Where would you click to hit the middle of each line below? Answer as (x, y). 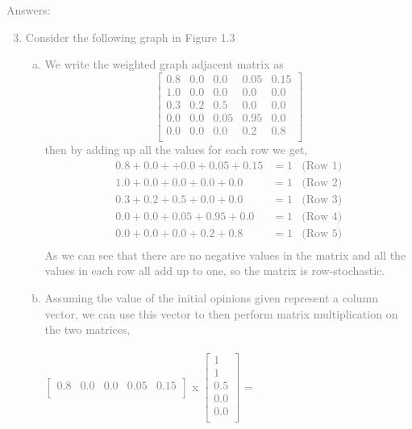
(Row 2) (322, 183)
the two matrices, (87, 329)
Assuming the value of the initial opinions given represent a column (211, 297)
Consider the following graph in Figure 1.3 (130, 37)
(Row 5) (322, 233)
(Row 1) (322, 166)
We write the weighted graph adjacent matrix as (164, 64)
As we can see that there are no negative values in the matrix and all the (225, 254)
